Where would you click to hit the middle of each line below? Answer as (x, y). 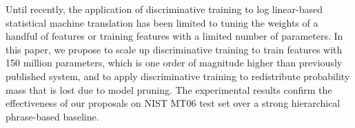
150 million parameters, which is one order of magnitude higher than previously (174, 63)
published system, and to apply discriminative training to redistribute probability (178, 76)
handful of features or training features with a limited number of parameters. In (174, 36)
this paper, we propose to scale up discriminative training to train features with (174, 49)
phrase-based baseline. (52, 116)
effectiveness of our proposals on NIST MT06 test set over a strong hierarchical (173, 103)
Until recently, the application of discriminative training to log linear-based (164, 9)
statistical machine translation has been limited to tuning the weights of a (162, 22)
